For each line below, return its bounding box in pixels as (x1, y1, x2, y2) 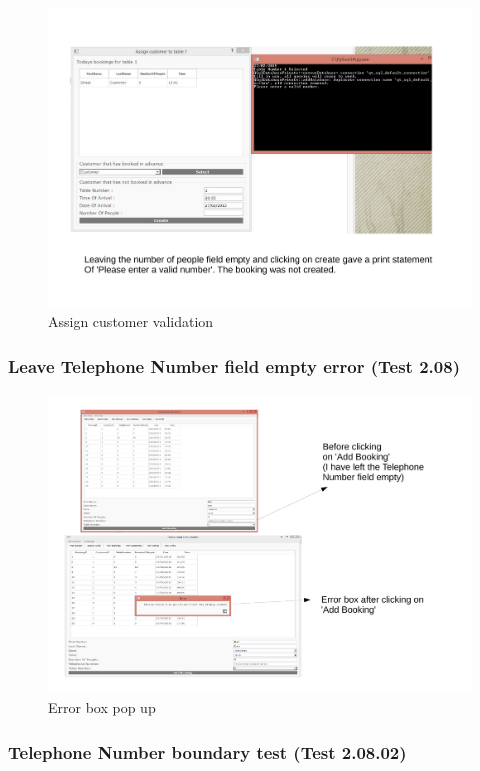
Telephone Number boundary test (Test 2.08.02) (8, 739, 407, 764)
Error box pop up (48, 697, 156, 718)
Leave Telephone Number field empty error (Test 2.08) (8, 353, 460, 378)
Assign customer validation (48, 311, 214, 332)
